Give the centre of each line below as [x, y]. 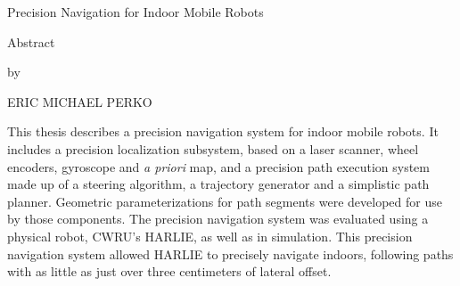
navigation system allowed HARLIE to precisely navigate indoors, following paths [230, 253]
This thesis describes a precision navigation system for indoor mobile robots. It [223, 131]
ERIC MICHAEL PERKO [80, 101]
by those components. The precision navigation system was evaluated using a [218, 219]
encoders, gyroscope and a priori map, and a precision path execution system [218, 166]
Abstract [31, 41]
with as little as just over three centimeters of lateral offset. [169, 271]
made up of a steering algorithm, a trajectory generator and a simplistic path [218, 184]
